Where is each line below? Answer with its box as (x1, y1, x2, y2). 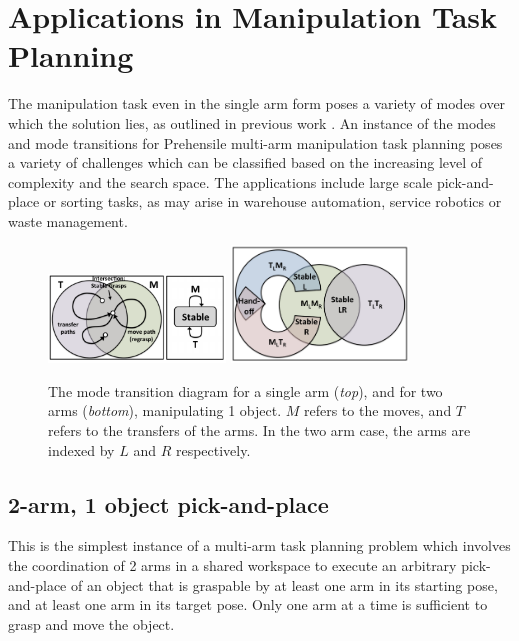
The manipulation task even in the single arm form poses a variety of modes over (8, 93, 506, 114)
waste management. (8, 210, 128, 231)
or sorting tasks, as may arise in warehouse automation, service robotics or (43, 191, 502, 212)
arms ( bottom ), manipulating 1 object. (48, 400, 282, 421)
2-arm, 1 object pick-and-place (8, 488, 329, 519)
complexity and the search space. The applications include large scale (8, 171, 433, 192)
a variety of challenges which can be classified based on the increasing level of (8, 152, 483, 173)
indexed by (48, 439, 115, 460)
